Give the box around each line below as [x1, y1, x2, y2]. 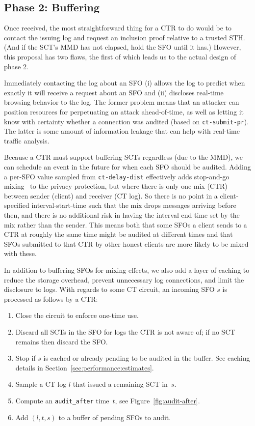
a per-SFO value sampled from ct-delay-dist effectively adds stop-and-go [4, 171, 229, 181]
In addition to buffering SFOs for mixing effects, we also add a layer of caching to [4, 264, 250, 275]
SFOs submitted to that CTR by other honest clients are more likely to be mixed [4, 238, 249, 249]
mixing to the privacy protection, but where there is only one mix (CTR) [4, 181, 228, 191]
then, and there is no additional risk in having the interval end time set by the [4, 210, 240, 220]
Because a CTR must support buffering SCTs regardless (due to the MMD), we [4, 152, 243, 162]
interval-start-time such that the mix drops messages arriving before [31, 200, 236, 210]
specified [4, 200, 29, 210]
